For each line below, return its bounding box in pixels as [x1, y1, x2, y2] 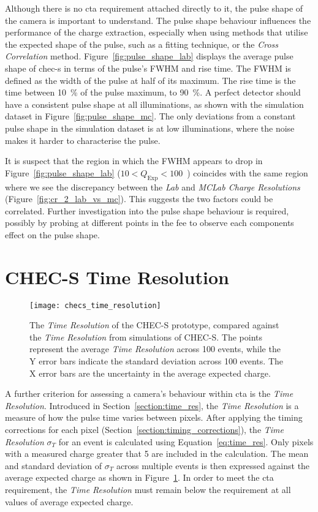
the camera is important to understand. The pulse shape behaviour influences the [5, 13, 311, 26]
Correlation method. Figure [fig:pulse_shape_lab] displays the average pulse [5, 50, 293, 62]
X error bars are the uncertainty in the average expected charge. [29, 366, 271, 379]
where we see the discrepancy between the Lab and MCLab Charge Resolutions [5, 180, 300, 193]
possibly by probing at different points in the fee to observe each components [5, 216, 294, 229]
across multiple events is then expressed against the [116, 459, 310, 472]
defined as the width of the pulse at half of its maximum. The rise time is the [5, 73, 296, 86]
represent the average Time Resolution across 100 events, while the [29, 342, 281, 355]
